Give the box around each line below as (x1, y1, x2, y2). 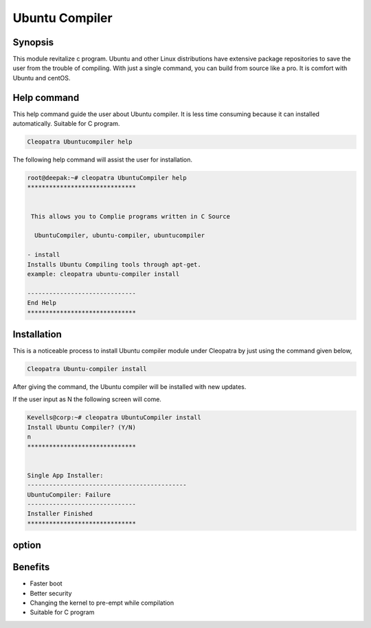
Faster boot (30, 579, 63, 587)
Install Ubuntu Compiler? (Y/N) (27, 423, 137, 431)
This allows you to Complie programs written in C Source (31, 212, 230, 220)
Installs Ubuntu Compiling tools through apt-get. (27, 260, 202, 268)
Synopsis (12, 36, 54, 48)
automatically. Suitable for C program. (12, 120, 120, 128)
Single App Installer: (27, 471, 104, 479)
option (12, 539, 41, 551)
